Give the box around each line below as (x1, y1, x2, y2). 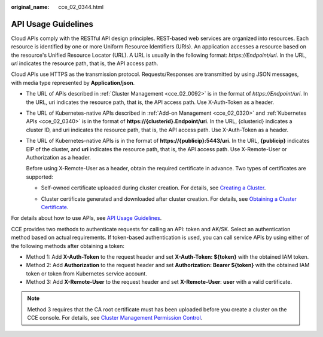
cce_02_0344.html (58, 4, 104, 10)
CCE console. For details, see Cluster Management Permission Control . (27, 314, 203, 321)
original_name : (11, 4, 50, 10)
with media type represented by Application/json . (11, 79, 135, 86)
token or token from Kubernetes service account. (26, 269, 148, 277)
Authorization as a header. (26, 154, 91, 161)
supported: (26, 173, 53, 180)
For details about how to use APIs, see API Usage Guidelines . (11, 215, 162, 222)
